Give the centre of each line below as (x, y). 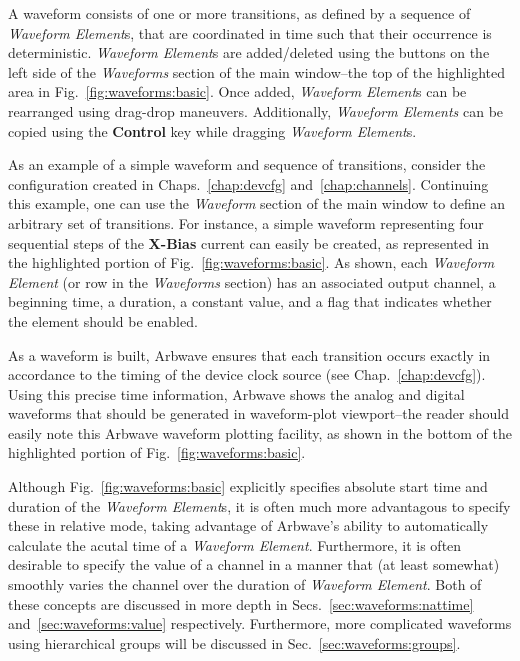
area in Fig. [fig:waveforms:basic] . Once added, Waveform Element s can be (237, 91)
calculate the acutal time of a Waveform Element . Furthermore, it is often (235, 544)
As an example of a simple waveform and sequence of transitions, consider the (247, 164)
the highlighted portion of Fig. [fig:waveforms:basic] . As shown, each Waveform (251, 262)
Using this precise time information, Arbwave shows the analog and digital (236, 393)
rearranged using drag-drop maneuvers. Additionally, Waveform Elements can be (256, 110)
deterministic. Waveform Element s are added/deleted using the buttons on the (249, 52)
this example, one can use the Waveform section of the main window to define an (257, 203)
